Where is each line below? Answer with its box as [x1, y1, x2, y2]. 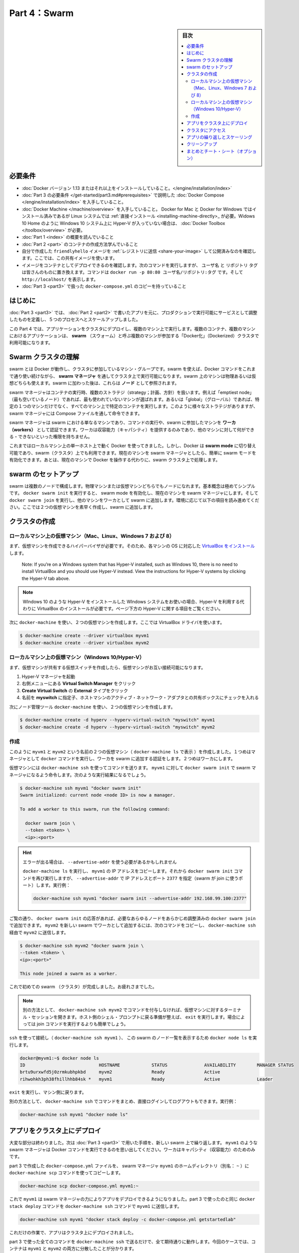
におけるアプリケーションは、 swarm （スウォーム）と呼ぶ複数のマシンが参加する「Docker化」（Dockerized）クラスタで [9, 333, 259, 339]
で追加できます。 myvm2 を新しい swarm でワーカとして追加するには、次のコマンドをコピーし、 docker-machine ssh [9, 922, 256, 928]
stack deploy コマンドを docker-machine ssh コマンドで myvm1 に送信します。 [9, 1203, 182, 1209]
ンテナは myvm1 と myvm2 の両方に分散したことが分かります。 [9, 1245, 137, 1251]
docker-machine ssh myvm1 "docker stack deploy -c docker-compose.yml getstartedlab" [19, 1216, 236, 1222]
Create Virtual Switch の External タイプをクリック [21, 687, 128, 694]
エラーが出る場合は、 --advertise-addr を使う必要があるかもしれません [22, 859, 177, 865]
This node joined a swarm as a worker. [19, 971, 117, 977]
